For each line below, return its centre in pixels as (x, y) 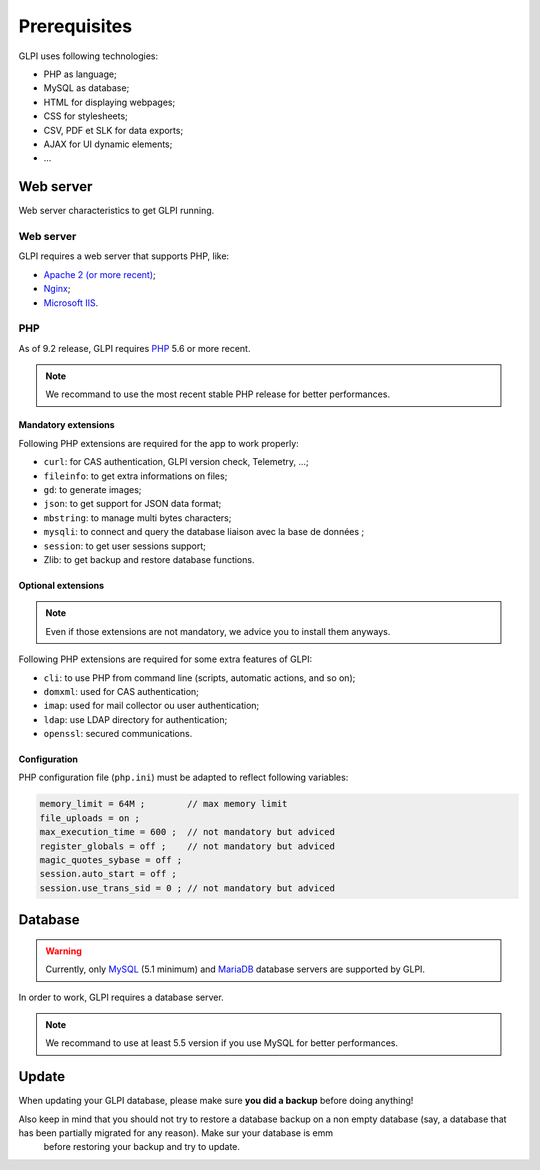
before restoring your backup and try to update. (141, 1147)
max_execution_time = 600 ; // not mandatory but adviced (187, 832)
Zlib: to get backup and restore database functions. (149, 559)
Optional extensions (61, 585)
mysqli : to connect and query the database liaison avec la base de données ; (204, 532)
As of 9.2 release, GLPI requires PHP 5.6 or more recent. (134, 348)
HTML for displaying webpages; (109, 102)
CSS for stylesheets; (86, 116)
